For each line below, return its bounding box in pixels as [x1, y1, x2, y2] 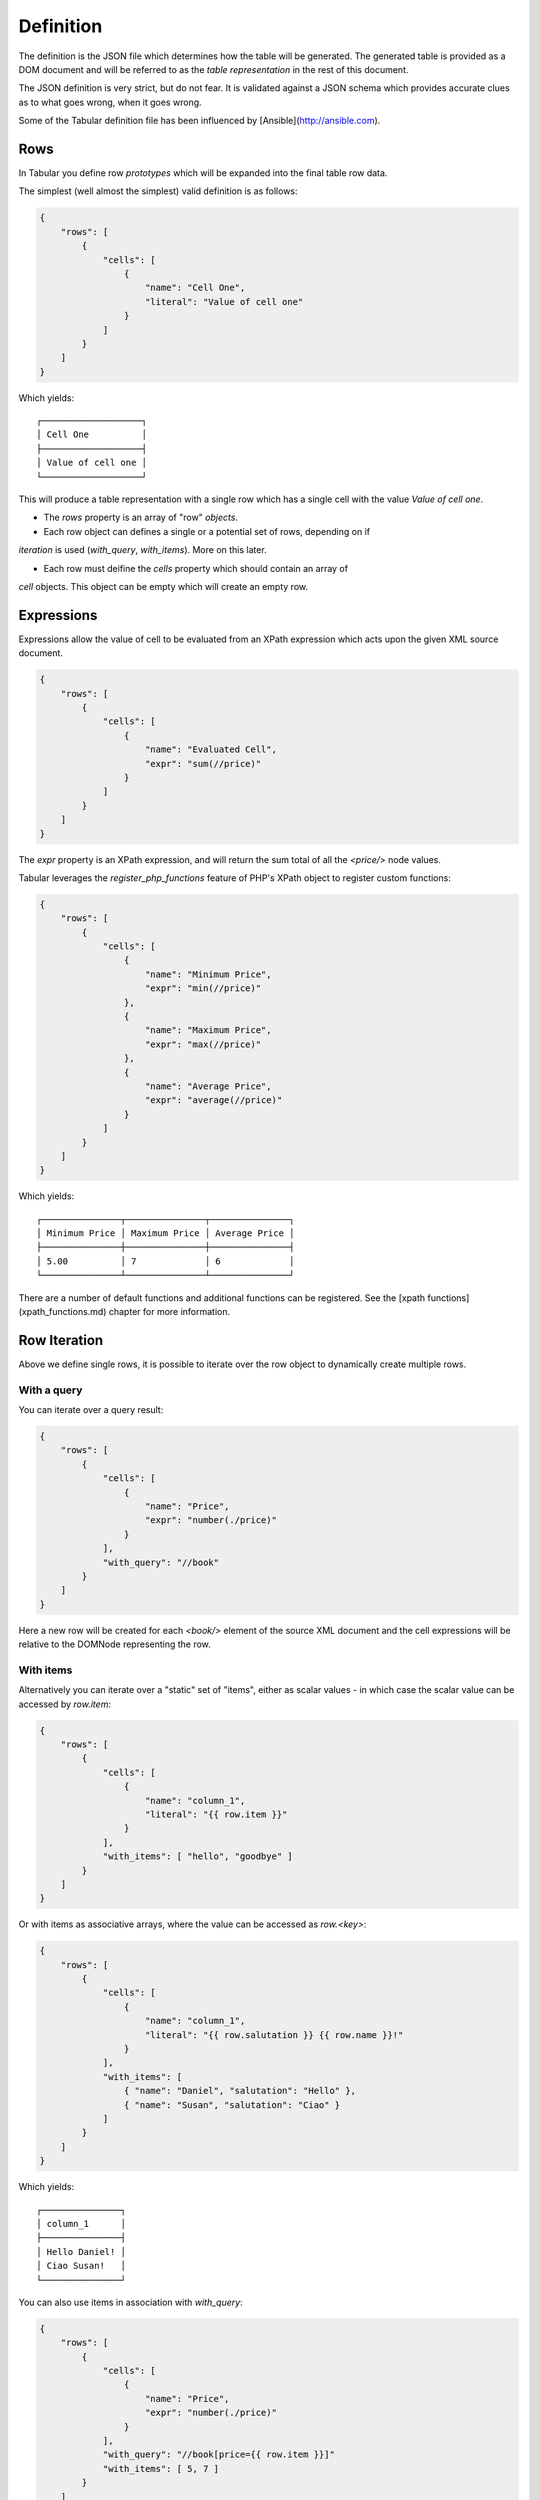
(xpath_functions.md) [18, 1306, 107, 1318]
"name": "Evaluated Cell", [145, 744, 277, 755]
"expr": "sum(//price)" [145, 758, 262, 769]
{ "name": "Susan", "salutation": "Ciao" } [123, 2099, 341, 2110]
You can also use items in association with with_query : [18, 2296, 244, 2308]
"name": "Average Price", [145, 1080, 272, 1092]
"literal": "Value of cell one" [145, 296, 304, 307]
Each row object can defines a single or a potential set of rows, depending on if [43, 525, 370, 537]
